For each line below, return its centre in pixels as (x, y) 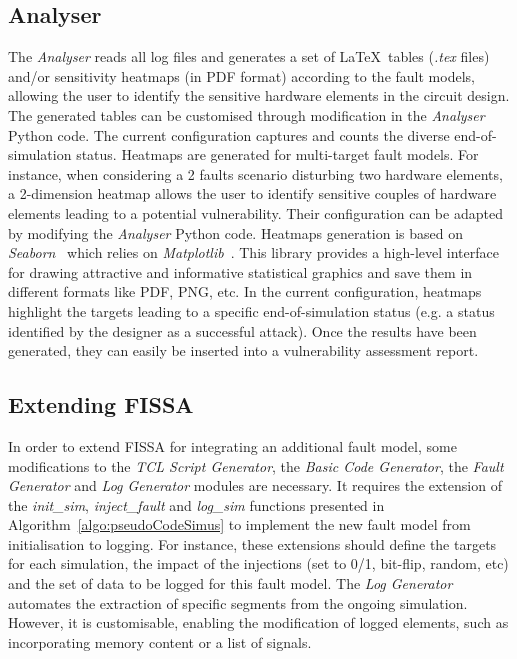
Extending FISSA (101, 404)
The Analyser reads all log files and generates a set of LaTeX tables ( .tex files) (249, 56)
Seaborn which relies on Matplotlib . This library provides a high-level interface (253, 252)
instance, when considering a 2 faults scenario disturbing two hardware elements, (255, 173)
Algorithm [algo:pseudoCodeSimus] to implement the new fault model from (239, 524)
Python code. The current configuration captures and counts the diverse (229, 134)
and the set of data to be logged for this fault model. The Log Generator (230, 583)
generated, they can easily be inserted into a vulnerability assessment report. (243, 350)
